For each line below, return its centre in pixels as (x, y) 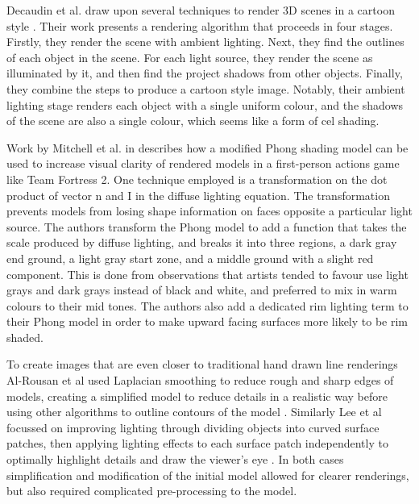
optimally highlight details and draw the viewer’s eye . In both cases (175, 459)
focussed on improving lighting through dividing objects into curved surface (193, 427)
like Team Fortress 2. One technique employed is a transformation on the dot (197, 179)
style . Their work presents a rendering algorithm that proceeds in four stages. (200, 25)
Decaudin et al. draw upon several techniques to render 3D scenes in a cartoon (201, 10)
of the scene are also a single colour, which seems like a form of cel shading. (193, 121)
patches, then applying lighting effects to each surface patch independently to (197, 443)
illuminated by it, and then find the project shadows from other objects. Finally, (205, 73)
